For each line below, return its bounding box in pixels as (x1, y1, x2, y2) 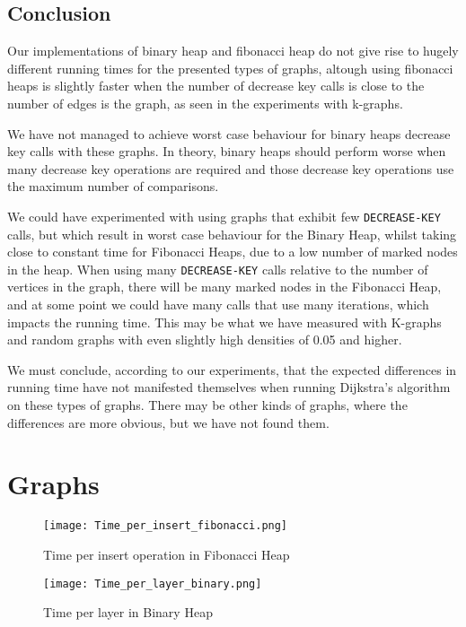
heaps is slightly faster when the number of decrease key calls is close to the (7, 76, 425, 95)
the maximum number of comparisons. (7, 177, 219, 196)
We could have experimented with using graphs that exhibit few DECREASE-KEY (7, 206, 441, 225)
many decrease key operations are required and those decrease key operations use (7, 159, 454, 178)
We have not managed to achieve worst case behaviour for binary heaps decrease (7, 124, 451, 143)
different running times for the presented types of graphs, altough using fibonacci (7, 58, 453, 77)
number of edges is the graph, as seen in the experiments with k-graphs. (7, 93, 403, 112)
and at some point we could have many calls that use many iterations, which (7, 295, 429, 314)
